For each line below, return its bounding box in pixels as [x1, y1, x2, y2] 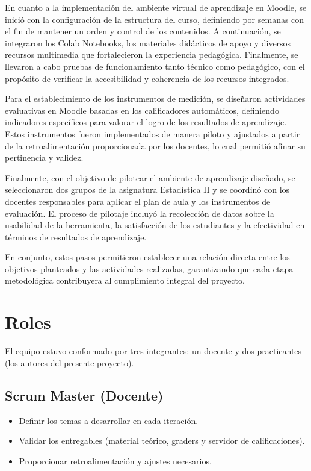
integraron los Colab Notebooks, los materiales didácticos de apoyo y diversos [5, 36, 291, 49]
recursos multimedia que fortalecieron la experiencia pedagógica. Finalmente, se [5, 48, 298, 61]
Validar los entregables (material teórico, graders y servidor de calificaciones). [19, 434, 305, 447]
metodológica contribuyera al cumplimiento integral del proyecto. [5, 274, 245, 287]
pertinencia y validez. [5, 151, 84, 164]
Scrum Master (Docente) [5, 385, 164, 404]
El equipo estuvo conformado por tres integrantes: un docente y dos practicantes [5, 345, 302, 357]
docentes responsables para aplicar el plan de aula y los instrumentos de [5, 195, 271, 207]
